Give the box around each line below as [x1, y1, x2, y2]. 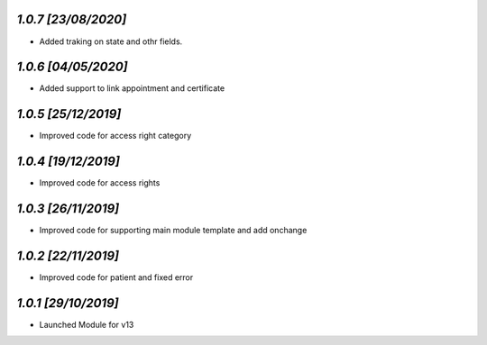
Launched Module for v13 [39, 319, 134, 330]
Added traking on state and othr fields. [39, 36, 183, 47]
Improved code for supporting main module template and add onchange [39, 225, 308, 236]
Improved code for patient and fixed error [39, 272, 194, 283]
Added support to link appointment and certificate [39, 83, 225, 94]
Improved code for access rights [39, 177, 161, 188]
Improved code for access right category [39, 131, 192, 141]
